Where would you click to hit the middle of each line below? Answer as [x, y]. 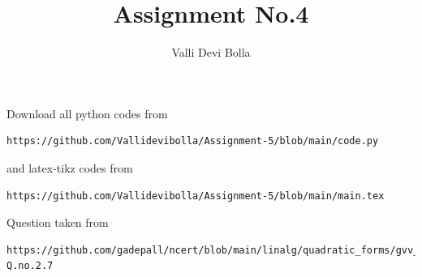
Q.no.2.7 [30, 266]
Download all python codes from [87, 113]
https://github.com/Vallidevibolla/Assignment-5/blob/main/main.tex [196, 196]
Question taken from [58, 222]
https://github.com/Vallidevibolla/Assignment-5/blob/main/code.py [193, 141]
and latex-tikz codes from [70, 167]
